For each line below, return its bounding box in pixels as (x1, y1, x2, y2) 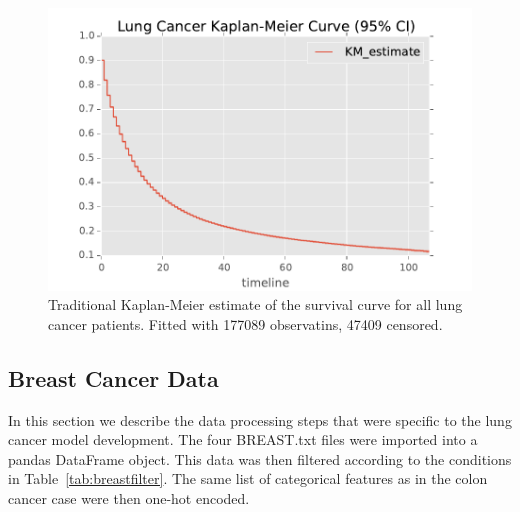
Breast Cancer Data (8, 362, 219, 393)
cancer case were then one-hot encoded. (8, 488, 250, 509)
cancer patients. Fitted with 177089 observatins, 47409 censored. (48, 313, 443, 334)
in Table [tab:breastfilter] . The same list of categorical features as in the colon (8, 468, 488, 489)
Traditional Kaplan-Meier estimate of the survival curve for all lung (48, 294, 463, 315)
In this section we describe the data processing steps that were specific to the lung (8, 409, 512, 430)
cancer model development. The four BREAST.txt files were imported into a (8, 429, 478, 450)
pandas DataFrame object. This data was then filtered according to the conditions (8, 448, 512, 469)
